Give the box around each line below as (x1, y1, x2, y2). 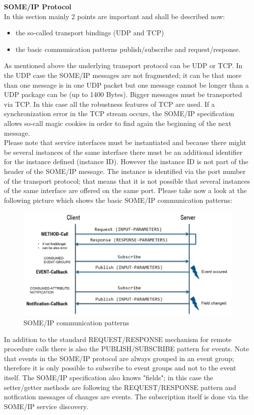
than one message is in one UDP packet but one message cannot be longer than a (4, 79, 249, 90)
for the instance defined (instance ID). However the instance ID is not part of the (4, 156, 249, 167)
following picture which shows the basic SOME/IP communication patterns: (4, 195, 232, 205)
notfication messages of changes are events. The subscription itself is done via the (4, 391, 249, 402)
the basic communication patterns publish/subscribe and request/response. (15, 44, 241, 54)
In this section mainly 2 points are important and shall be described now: (4, 11, 225, 21)
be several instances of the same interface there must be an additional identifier (4, 146, 243, 157)
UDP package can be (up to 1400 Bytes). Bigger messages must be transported (4, 89, 242, 99)
